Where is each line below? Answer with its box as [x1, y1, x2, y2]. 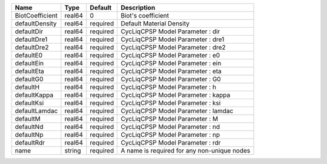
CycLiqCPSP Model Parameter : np [121, 131, 220, 139]
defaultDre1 [15, 35, 48, 44]
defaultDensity [15, 19, 57, 27]
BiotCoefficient [15, 11, 58, 19]
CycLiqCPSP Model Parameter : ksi [121, 99, 221, 107]
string [64, 146, 81, 154]
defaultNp [15, 131, 44, 139]
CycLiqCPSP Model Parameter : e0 [121, 51, 220, 59]
